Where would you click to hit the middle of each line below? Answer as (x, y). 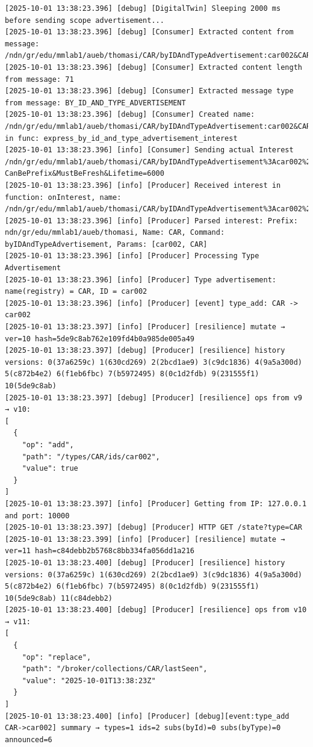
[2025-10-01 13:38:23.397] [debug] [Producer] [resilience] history (145, 351)
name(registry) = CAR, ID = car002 (76, 292)
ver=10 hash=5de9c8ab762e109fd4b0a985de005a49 (100, 339)
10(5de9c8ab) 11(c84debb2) (59, 598)
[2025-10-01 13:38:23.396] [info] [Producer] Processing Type (132, 256)
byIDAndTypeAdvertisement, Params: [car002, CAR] (106, 244)
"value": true (50, 469)
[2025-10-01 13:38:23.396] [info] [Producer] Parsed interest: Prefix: (151, 221)
